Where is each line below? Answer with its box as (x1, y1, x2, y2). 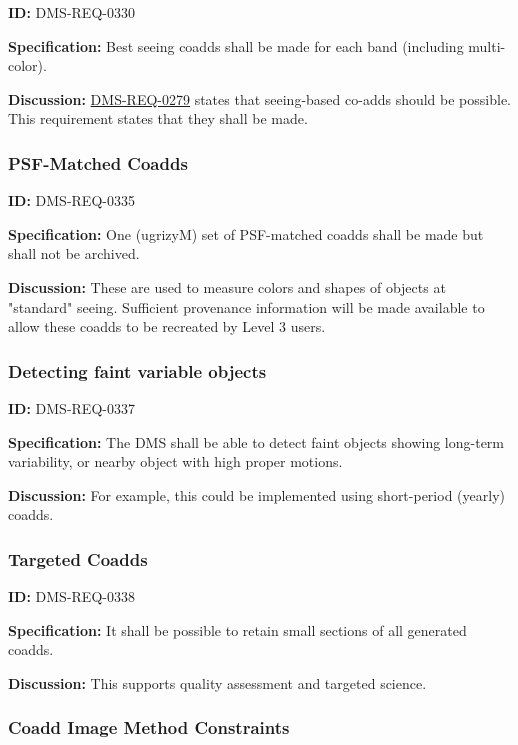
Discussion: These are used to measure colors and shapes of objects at (8, 276, 446, 297)
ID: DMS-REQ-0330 (8, 2, 135, 22)
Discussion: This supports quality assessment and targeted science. (8, 672, 427, 693)
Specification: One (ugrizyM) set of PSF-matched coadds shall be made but (8, 223, 484, 244)
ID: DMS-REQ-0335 (8, 190, 135, 211)
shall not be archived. (8, 243, 140, 264)
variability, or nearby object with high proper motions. (8, 451, 343, 472)
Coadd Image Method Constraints (8, 715, 290, 740)
